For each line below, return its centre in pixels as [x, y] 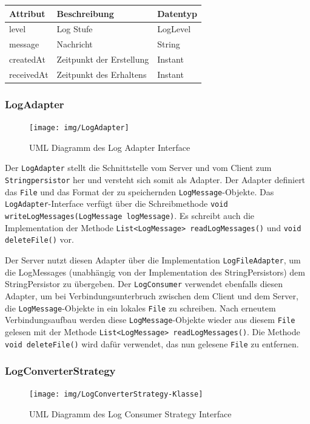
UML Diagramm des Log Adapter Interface [110, 147]
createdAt [27, 59]
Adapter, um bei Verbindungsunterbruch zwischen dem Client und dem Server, [152, 295]
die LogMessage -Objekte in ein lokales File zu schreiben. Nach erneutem [140, 308]
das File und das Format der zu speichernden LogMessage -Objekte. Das [140, 191]
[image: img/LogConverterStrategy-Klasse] [116, 394]
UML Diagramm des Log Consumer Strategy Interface [130, 414]
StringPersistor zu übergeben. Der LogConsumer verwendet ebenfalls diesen [144, 284]
